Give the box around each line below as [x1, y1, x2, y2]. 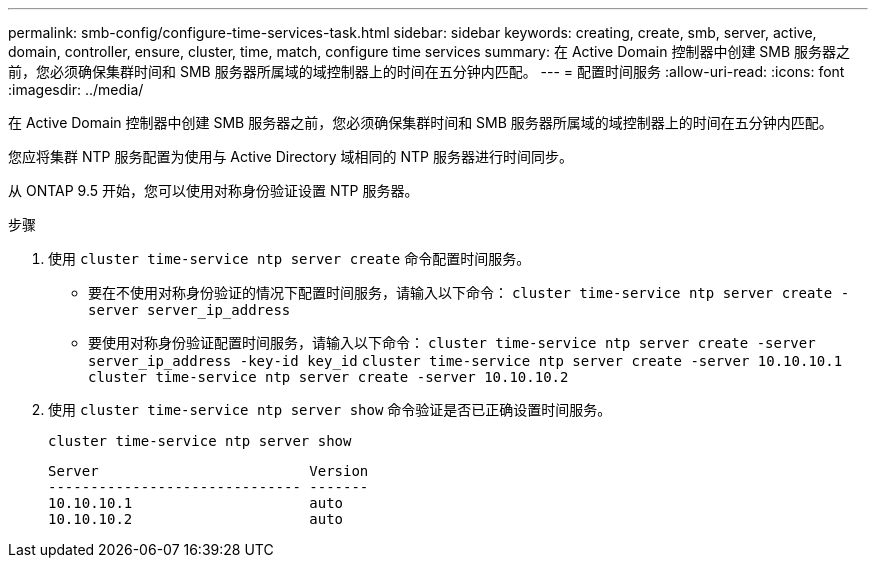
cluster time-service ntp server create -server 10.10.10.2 [88, 369, 569, 385]
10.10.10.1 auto [48, 495, 344, 511]
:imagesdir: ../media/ [8, 81, 144, 98]
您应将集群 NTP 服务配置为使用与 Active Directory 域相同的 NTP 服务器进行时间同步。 [8, 148, 573, 165]
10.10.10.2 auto [48, 511, 344, 527]
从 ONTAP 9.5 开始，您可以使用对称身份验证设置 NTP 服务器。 [8, 182, 419, 199]
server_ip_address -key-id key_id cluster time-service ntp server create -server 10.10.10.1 [88, 353, 843, 369]
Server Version [48, 463, 369, 479]
